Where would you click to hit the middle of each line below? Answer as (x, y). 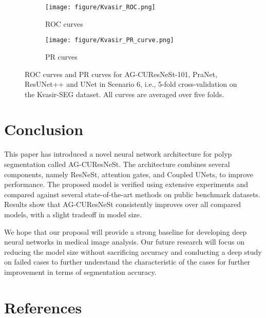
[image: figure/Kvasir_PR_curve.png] (110, 40)
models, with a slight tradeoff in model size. (73, 214)
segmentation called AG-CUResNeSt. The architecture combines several (117, 164)
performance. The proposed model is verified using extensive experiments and (126, 184)
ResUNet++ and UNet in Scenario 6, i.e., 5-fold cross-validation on (131, 84)
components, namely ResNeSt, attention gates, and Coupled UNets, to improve (129, 174)
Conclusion (44, 129)
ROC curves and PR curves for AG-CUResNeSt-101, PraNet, (121, 74)
